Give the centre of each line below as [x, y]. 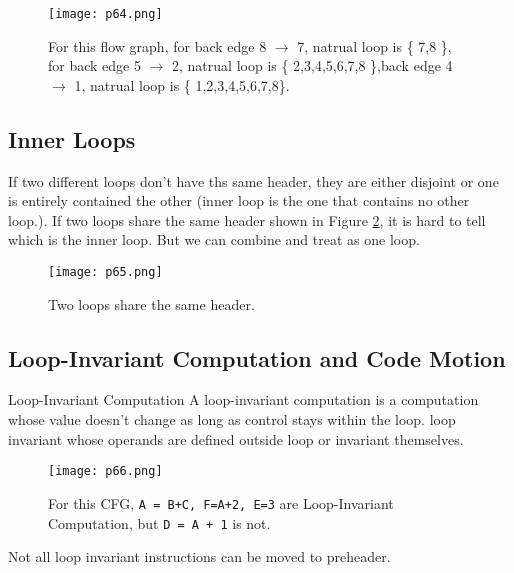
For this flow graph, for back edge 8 [157, 45]
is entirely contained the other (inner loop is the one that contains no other [239, 200]
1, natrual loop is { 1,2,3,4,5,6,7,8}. [182, 84]
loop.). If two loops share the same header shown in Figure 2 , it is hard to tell [247, 219]
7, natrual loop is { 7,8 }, [374, 45]
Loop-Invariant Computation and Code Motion [257, 357]
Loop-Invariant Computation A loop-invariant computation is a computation [243, 399]
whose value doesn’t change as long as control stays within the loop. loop [232, 419]
